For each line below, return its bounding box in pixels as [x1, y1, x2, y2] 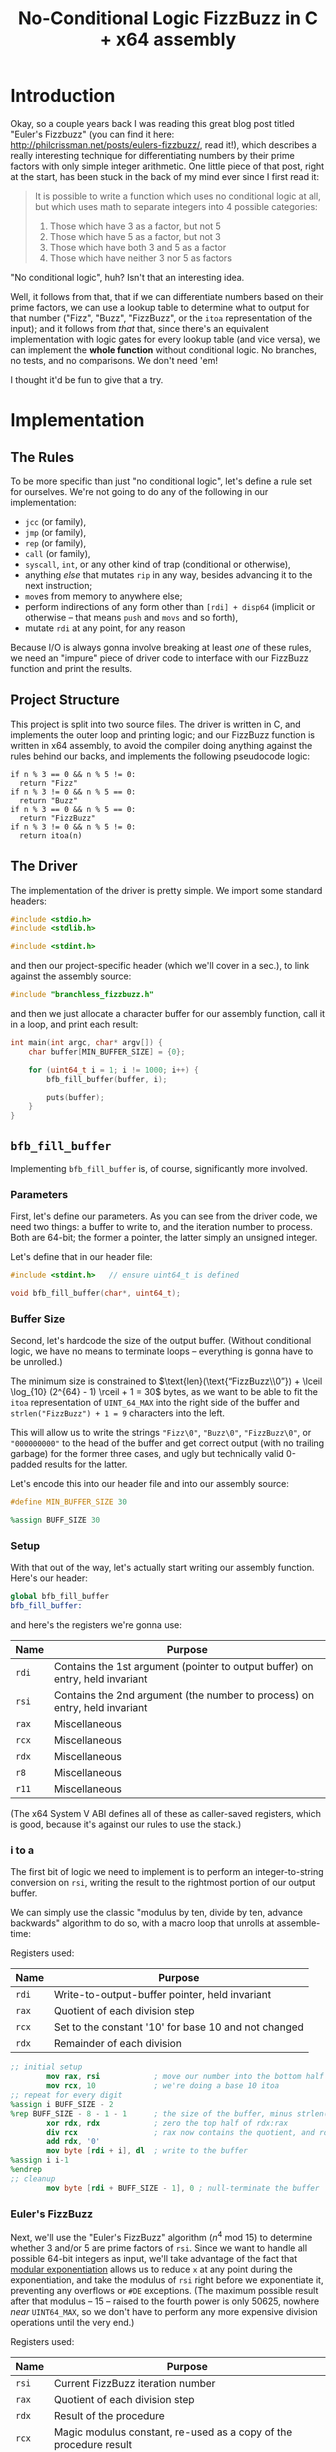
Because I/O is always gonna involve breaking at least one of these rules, [10, 641, 312, 653]
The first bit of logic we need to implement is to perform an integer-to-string [10, 1866, 324, 1878]
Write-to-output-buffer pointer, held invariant [53, 1988, 272, 2002]
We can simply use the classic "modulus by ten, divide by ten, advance [10, 1907, 303, 1919]
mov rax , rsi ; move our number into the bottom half [46, 2072, 325, 2082]
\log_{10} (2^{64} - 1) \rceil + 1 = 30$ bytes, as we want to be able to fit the [10, 1386, 318, 1398]
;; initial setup [10, 2062, 83, 2072]
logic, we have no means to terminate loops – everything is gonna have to [10, 1345, 314, 1357]
